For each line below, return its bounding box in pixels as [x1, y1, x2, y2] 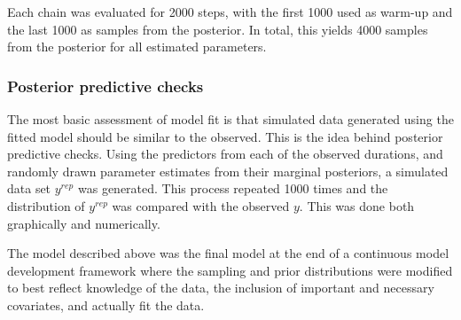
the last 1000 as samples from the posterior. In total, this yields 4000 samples [7, 20, 428, 38]
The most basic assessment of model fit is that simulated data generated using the [7, 110, 454, 128]
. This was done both [299, 196, 415, 215]
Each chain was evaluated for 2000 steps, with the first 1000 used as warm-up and [7, 3, 453, 20]
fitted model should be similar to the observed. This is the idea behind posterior [7, 127, 443, 145]
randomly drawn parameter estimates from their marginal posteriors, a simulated [7, 161, 449, 180]
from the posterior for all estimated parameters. [7, 37, 267, 56]
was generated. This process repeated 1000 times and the [77, 179, 388, 198]
